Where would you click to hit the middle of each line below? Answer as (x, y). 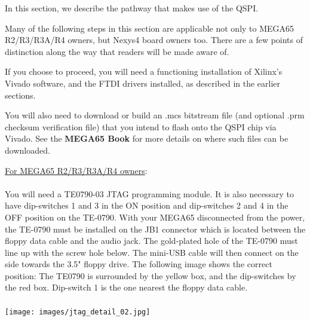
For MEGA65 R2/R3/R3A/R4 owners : (76, 170)
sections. (20, 95)
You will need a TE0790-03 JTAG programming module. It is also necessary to (149, 193)
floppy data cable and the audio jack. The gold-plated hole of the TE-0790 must (151, 241)
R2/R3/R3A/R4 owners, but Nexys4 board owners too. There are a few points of (154, 40)
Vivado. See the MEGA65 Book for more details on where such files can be (147, 138)
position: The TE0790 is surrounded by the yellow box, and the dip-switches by (151, 275)
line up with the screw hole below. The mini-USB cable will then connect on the (152, 252)
